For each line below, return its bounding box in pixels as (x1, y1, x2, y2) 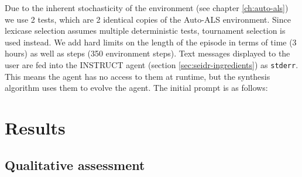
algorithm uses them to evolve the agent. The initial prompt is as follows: (5, 82, 268, 94)
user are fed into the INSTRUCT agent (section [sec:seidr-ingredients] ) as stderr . (5, 58, 298, 70)
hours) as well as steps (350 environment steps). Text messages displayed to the (5, 47, 290, 59)
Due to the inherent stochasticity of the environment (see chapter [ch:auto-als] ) (5, 2, 289, 13)
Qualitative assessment (5, 155, 145, 174)
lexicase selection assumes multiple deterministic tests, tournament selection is (5, 24, 286, 37)
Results (5, 116, 66, 139)
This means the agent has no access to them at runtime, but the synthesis (5, 70, 270, 82)
